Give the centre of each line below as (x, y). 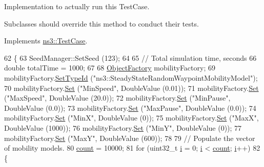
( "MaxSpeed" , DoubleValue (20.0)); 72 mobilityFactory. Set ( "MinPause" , (117, 98)
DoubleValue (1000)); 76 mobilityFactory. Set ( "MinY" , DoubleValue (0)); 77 (123, 127)
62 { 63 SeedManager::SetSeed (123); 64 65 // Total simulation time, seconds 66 (130, 57)
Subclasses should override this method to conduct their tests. (101, 23)
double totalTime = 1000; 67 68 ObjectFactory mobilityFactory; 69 (110, 68)
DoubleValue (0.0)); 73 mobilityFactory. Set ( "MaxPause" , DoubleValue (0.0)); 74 (130, 108)
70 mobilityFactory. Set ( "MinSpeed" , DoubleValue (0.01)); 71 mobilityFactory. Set (131, 88)
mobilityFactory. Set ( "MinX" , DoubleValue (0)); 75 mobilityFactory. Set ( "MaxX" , (131, 118)
